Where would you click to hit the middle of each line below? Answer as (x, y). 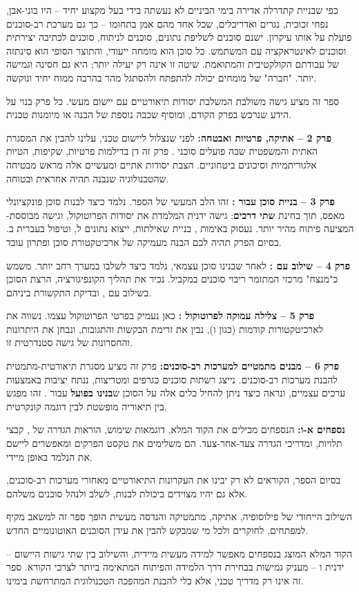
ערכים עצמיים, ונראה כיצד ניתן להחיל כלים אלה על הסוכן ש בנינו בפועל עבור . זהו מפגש (176, 393)
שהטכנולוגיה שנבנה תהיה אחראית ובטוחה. (88, 178)
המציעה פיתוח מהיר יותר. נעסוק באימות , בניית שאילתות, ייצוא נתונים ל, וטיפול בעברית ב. (180, 228)
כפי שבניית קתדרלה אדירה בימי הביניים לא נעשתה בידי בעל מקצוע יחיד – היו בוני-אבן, (172, 10)
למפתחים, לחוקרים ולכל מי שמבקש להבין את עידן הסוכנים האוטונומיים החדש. (157, 530)
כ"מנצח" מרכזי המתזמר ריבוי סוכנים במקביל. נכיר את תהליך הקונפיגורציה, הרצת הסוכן (172, 279)
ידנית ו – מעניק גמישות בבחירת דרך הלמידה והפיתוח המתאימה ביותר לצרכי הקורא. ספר (175, 567)
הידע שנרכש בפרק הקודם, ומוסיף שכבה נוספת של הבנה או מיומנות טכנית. (149, 114)
